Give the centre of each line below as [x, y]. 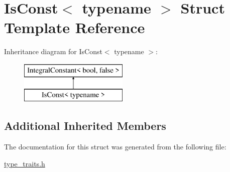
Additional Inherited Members [85, 126]
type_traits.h [25, 163]
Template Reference [75, 27]
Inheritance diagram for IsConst [53, 51]
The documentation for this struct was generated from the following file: [115, 147]
